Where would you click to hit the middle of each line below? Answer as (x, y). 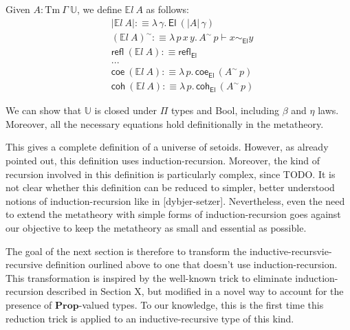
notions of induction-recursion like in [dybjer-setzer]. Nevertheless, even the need (175, 200)
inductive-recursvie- (291, 251)
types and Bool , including (225, 110)
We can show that (44, 110)
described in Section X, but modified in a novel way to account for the (195, 291)
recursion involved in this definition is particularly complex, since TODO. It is (171, 174)
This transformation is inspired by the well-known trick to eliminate (149, 277)
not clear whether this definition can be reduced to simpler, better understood (170, 187)
